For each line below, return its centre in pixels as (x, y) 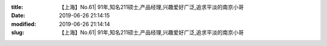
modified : (24, 24)
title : (17, 7)
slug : (18, 33)
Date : (18, 16)
